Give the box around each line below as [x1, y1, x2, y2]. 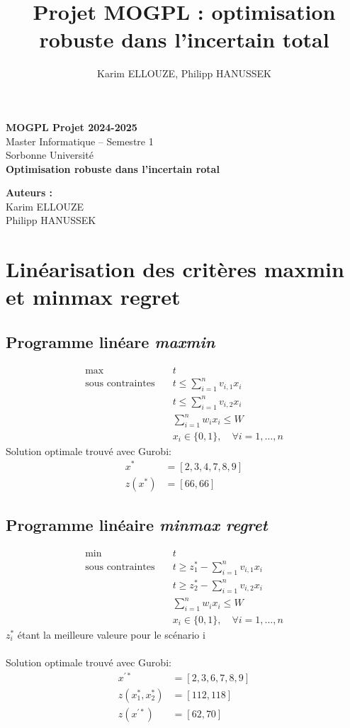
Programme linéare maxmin [6, 331, 215, 353]
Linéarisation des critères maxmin [6, 254, 344, 284]
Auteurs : [6, 185, 53, 200]
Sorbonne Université [6, 147, 94, 162]
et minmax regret [6, 282, 181, 311]
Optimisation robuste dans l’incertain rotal [6, 161, 220, 176]
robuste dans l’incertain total [39, 25, 329, 54]
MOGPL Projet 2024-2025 [6, 119, 137, 134]
